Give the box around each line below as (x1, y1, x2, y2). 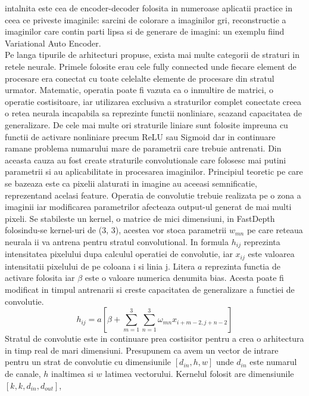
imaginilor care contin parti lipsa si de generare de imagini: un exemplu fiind (5, 25, 285, 38)
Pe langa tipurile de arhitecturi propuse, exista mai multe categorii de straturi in (5, 48, 299, 61)
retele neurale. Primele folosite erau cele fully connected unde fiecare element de (5, 60, 296, 72)
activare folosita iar (5, 271, 75, 284)
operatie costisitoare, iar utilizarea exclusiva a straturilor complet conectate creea (5, 95, 301, 107)
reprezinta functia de (205, 259, 280, 272)
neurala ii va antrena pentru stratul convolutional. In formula (5, 235, 229, 247)
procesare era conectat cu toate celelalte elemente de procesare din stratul (5, 72, 274, 84)
